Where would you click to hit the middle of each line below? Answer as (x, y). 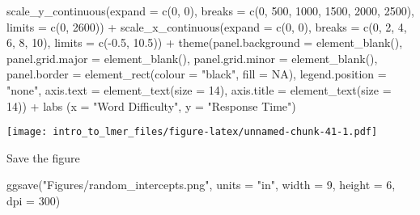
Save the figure (43, 157)
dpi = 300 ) (34, 200)
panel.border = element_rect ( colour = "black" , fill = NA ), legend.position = (197, 74)
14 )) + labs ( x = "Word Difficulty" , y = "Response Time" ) (151, 105)
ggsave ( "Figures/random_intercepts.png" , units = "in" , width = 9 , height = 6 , (201, 185)
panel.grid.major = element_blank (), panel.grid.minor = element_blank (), (192, 58)
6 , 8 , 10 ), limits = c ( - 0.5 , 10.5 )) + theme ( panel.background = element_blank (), (205, 42)
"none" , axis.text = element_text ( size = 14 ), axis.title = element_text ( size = (199, 89)
